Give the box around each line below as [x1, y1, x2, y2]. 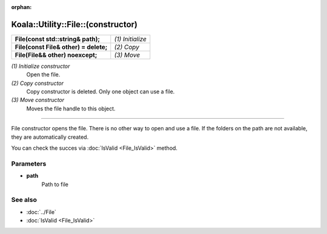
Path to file [41, 181, 69, 188]
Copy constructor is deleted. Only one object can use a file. [26, 88, 175, 95]
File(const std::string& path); [15, 35, 100, 43]
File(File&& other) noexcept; [15, 50, 97, 59]
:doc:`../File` [26, 208, 57, 215]
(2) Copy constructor [11, 79, 64, 87]
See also [11, 196, 38, 204]
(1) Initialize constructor [11, 62, 70, 70]
